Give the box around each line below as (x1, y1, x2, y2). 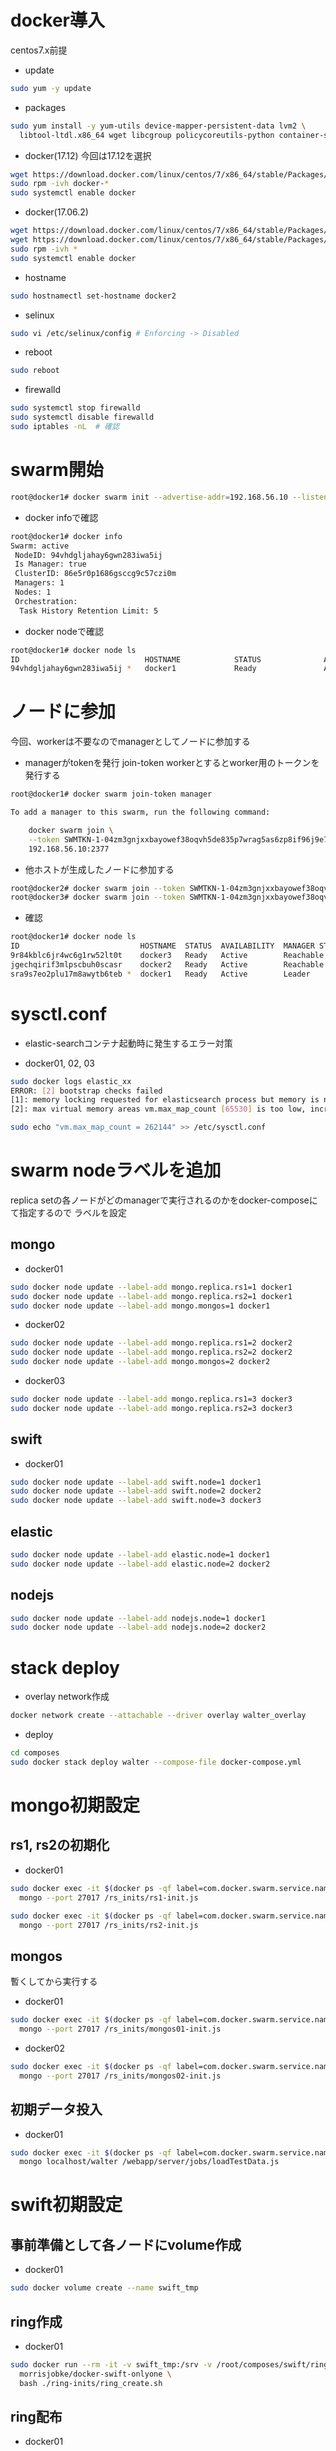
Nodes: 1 (14, 587, 52, 597)
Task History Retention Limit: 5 (19, 606, 159, 616)
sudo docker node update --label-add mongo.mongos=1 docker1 (10, 1301, 271, 1311)
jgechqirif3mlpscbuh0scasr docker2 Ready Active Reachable (10, 959, 325, 970)
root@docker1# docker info (10, 531, 123, 541)
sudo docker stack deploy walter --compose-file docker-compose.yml (10, 1757, 302, 1767)
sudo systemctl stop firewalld (10, 403, 141, 413)
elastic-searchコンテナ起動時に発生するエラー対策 (24, 1037, 233, 1049)
